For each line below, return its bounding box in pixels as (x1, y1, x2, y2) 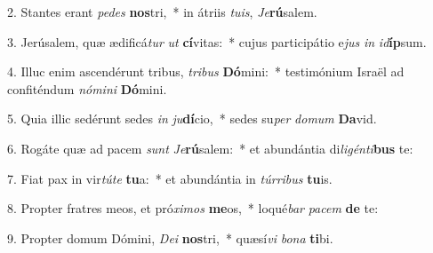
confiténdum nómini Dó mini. (7, 79, 167, 98)
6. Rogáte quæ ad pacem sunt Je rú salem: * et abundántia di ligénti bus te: (7, 138, 413, 157)
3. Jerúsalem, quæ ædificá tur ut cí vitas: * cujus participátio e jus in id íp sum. (7, 32, 427, 51)
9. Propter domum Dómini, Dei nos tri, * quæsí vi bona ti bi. (7, 228, 333, 247)
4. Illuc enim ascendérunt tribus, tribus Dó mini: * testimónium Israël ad (7, 62, 405, 81)
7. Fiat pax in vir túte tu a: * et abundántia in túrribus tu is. (7, 169, 333, 187)
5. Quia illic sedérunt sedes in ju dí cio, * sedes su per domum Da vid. (7, 109, 377, 128)
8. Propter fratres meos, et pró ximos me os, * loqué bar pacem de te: (7, 199, 379, 217)
